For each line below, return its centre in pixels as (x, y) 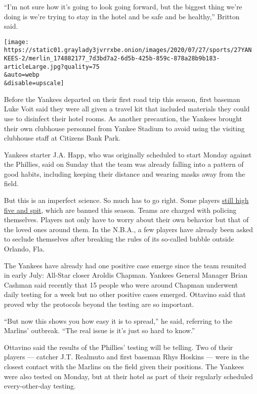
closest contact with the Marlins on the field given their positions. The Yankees (124, 366)
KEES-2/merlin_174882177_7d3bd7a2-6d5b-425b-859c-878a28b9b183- (112, 59)
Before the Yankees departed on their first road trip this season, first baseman (122, 99)
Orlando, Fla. (24, 249)
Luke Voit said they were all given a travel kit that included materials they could (127, 109)
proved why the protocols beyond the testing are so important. (99, 304)
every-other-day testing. (40, 386)
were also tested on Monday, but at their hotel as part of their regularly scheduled (128, 376)
